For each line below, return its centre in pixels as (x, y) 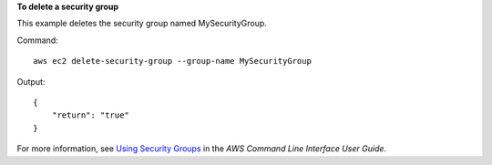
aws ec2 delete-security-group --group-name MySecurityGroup (172, 61)
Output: (31, 81)
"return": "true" (90, 115)
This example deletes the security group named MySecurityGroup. (142, 24)
